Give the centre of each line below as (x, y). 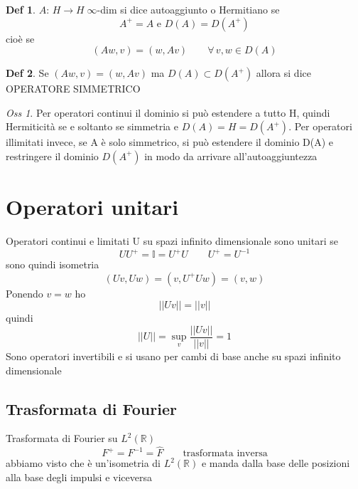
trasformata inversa (225, 454)
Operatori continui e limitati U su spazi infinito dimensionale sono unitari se (172, 241)
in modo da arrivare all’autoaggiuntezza (231, 156)
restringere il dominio (52, 156)
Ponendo (25, 293)
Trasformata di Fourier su (62, 438)
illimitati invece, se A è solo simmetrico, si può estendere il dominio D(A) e (170, 142)
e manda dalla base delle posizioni (276, 463)
